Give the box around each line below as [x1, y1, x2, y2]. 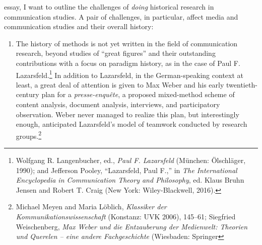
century [16, 89, 39, 100]
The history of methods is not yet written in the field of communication [16, 38, 238, 48]
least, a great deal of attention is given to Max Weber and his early [16, 79, 224, 90]
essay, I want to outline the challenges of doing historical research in [4, 2, 214, 12]
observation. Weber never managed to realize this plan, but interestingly [16, 109, 239, 119]
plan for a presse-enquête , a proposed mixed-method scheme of [41, 89, 235, 100]
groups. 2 [16, 129, 42, 141]
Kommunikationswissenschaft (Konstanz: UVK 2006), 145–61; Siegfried [16, 211, 236, 221]
